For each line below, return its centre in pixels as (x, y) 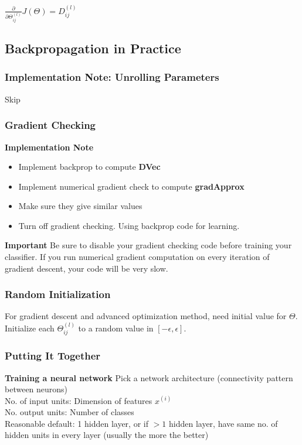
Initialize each (30, 328)
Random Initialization (58, 294)
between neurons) (36, 389)
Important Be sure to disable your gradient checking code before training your (148, 245)
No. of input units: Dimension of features (79, 400)
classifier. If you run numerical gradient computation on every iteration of (137, 257)
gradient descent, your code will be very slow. (86, 268)
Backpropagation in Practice (93, 48)
